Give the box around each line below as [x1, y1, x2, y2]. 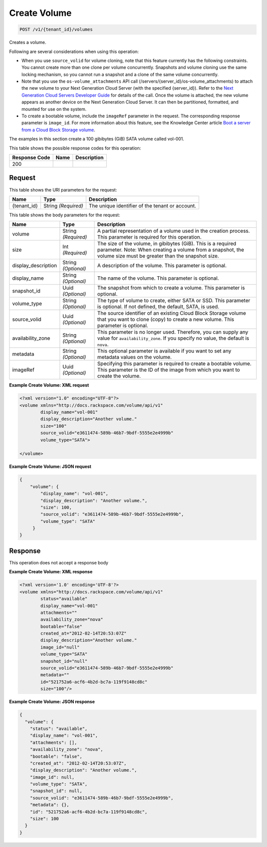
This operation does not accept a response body [9, 559, 109, 565]
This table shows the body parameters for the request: [9, 212, 121, 218]
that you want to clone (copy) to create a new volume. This [97, 316, 234, 323]
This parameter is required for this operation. [97, 234, 202, 241]
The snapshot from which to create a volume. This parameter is [97, 285, 245, 292]
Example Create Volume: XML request [9, 382, 89, 388]
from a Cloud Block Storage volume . [21, 127, 95, 133]
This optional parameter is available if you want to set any [97, 348, 232, 354]
